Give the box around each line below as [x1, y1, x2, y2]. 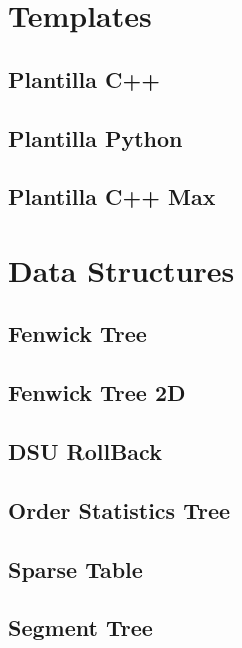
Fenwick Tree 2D [8, 377, 186, 408]
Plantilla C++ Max [8, 181, 216, 212]
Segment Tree [8, 612, 153, 643]
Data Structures [8, 249, 235, 290]
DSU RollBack [8, 436, 162, 467]
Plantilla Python [8, 122, 183, 153]
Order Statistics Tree [8, 494, 231, 525]
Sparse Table [8, 553, 143, 584]
